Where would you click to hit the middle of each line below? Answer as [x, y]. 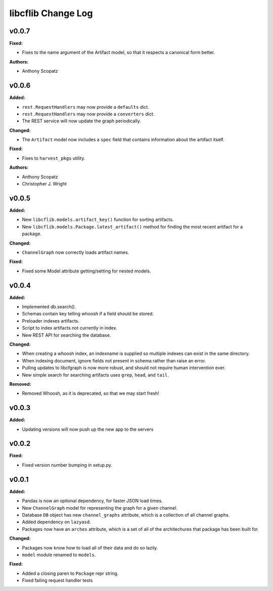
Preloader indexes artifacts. [51, 321]
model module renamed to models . [59, 555]
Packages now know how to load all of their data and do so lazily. [90, 548]
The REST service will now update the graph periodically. [81, 121]
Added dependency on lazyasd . [56, 522]
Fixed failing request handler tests [57, 580]
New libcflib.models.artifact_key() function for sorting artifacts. [98, 219]
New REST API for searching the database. [66, 335]
